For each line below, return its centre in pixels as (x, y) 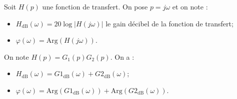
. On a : (122, 56)
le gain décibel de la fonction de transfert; (169, 23)
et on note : (190, 6)
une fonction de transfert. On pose (95, 6)
